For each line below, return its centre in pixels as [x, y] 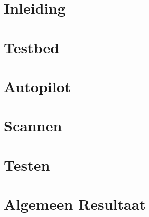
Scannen [33, 126]
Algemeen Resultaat [75, 204]
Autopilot [38, 86]
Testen [27, 165]
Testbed [32, 47]
